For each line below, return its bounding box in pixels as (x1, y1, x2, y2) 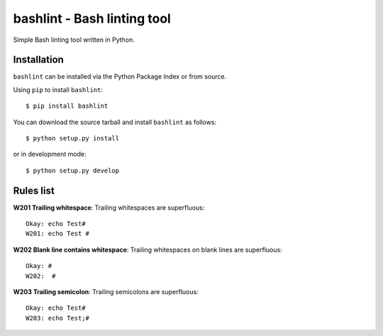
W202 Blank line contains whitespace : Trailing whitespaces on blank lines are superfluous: (13, 245, 283, 254)
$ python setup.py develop (26, 167, 120, 174)
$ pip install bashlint (26, 102, 109, 110)
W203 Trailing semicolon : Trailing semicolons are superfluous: (13, 288, 199, 296)
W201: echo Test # (26, 230, 90, 237)
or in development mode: (13, 150, 87, 159)
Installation (13, 54, 64, 66)
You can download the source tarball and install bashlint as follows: (13, 118, 216, 126)
